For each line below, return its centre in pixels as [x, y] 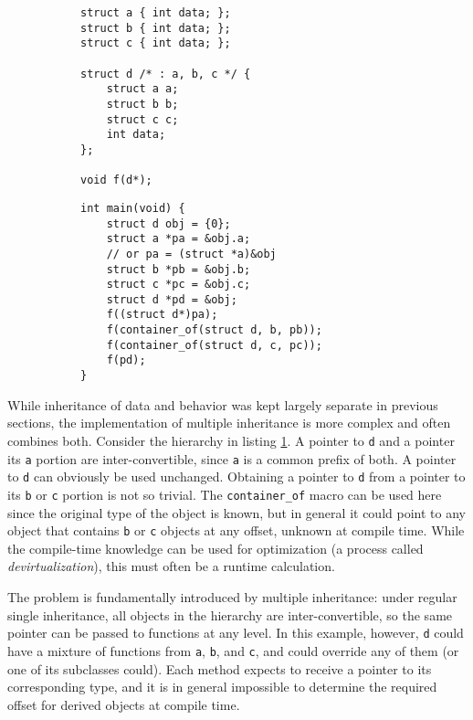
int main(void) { [133, 208]
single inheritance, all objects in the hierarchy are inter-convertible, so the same [230, 614]
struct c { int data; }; [156, 43]
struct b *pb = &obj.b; [179, 269]
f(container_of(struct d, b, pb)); [214, 330]
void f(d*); [116, 180]
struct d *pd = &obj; [172, 299]
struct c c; [142, 119]
